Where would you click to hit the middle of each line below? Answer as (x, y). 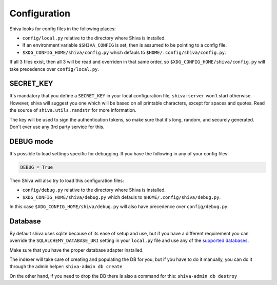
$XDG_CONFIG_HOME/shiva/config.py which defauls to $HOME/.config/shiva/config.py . (124, 52)
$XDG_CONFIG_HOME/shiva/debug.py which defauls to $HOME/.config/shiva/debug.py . (121, 197)
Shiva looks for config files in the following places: (63, 29)
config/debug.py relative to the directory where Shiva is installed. (94, 190)
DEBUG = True (37, 167)
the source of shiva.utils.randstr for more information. (73, 110)
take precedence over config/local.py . (54, 69)
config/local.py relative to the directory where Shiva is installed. (94, 38)
